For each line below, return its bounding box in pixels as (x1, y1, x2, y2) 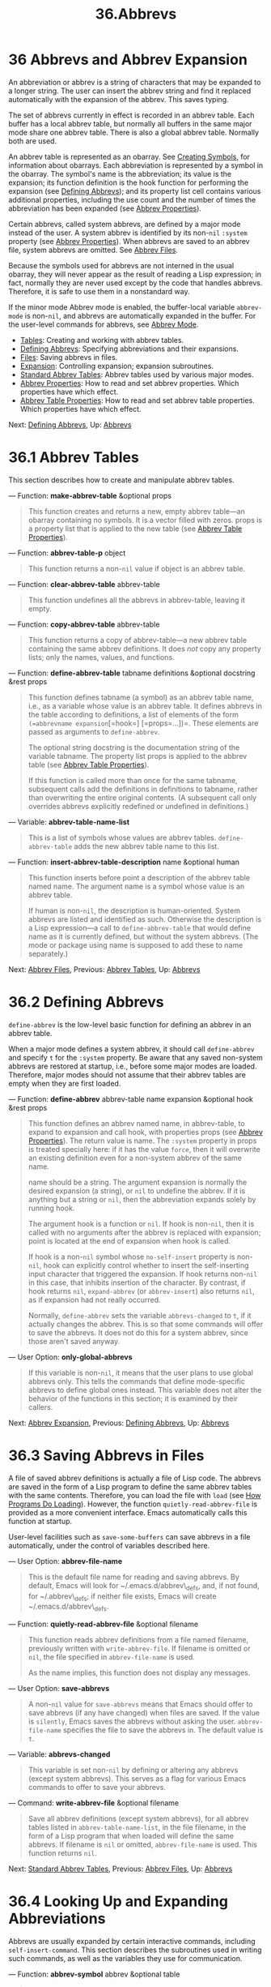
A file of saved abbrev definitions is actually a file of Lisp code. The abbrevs (8, 1473, 261, 1483)
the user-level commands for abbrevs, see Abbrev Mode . (8, 319, 199, 329)
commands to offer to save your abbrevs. (28, 1783, 166, 1792)
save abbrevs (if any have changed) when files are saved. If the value (28, 1708, 260, 1718)
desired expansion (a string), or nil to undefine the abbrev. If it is (28, 1185, 246, 1196)
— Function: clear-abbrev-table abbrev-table (8, 579, 160, 589)
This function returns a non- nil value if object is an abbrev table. (28, 563, 246, 573)
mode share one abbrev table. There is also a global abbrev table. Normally (8, 127, 260, 137)
